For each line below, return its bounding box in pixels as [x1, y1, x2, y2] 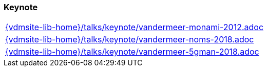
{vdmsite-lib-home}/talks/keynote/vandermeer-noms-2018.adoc [5, 34, 254, 45]
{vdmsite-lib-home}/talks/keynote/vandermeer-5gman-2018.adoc [5, 46, 259, 57]
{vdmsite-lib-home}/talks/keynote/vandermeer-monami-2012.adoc [5, 22, 264, 33]
